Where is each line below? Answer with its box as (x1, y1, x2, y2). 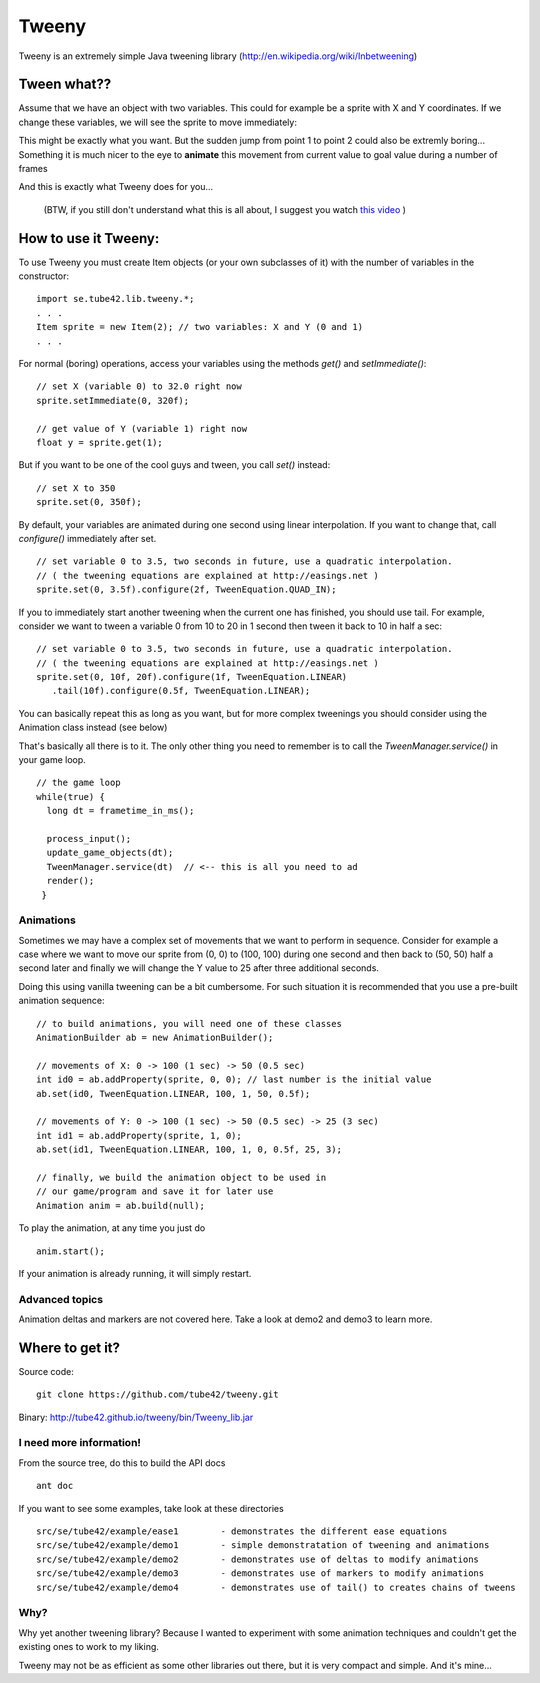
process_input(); (46, 833, 132, 844)
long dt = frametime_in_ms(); (46, 805, 195, 817)
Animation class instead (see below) (18, 721, 168, 734)
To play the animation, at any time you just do (18, 1222, 206, 1234)
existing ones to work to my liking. (18, 1641, 160, 1653)
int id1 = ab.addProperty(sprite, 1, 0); (36, 1130, 242, 1141)
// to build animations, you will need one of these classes (36, 1018, 342, 1029)
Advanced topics (18, 1292, 104, 1306)
